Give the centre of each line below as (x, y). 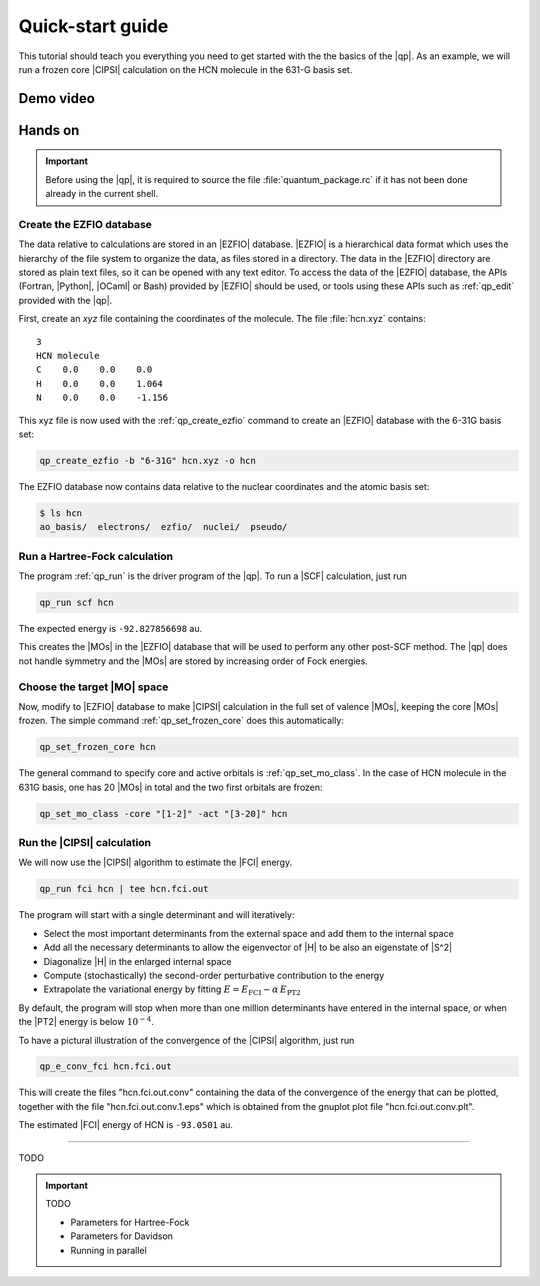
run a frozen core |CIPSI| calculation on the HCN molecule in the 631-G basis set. (185, 69)
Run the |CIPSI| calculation (85, 843)
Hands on (49, 130)
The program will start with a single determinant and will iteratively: (156, 915)
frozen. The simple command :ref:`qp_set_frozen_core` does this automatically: (181, 721)
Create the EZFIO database (85, 224)
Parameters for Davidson (122, 1236)
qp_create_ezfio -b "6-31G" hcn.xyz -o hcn (148, 460)
